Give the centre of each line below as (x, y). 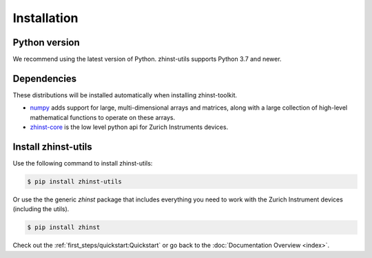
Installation (45, 18)
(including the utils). (41, 209)
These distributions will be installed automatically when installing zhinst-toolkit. (125, 95)
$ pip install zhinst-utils (74, 182)
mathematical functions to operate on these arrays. (103, 117)
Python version (46, 42)
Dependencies (45, 78)
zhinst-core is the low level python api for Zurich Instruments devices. (129, 127)
